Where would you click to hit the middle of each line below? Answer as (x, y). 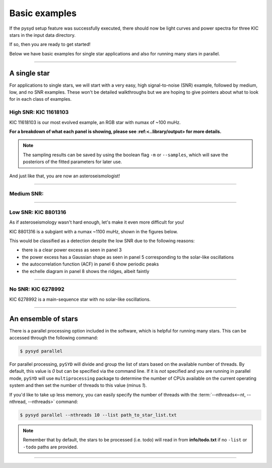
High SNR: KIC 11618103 (39, 112)
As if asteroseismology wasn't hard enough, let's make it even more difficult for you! (97, 222)
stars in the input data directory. (42, 35)
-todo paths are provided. (50, 447)
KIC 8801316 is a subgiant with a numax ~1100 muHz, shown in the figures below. (94, 231)
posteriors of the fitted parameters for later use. (73, 162)
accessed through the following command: (54, 338)
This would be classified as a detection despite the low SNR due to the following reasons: (102, 241)
